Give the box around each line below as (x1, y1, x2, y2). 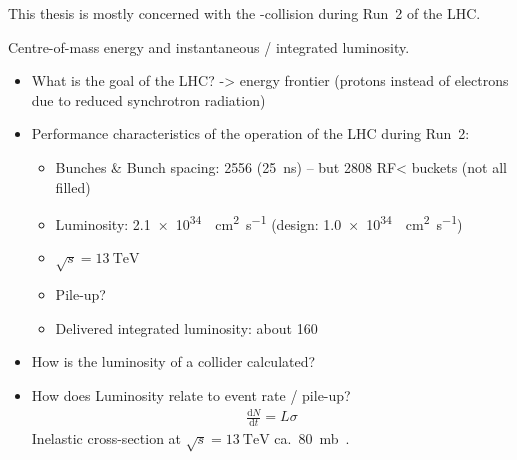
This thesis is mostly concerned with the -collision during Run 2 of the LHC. (8, 3, 481, 23)
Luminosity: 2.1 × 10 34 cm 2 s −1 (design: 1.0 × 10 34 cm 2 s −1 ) (55, 211, 463, 234)
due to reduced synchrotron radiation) (31, 89, 266, 110)
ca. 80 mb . (274, 427, 350, 448)
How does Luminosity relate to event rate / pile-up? (31, 384, 351, 405)
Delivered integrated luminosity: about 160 (55, 317, 318, 338)
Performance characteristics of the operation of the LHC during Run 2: (31, 123, 470, 144)
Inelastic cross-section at (31, 427, 182, 448)
